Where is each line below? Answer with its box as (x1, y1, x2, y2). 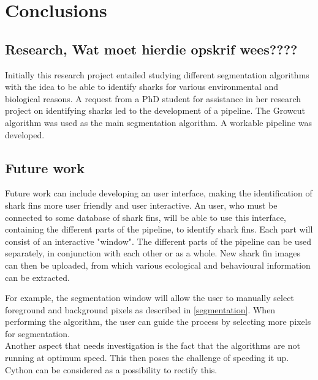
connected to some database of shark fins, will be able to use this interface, (5, 210, 287, 223)
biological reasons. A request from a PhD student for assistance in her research (5, 92, 301, 105)
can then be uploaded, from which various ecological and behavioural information (5, 258, 311, 271)
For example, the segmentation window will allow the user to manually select (5, 291, 294, 304)
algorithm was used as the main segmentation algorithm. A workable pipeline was (5, 116, 312, 129)
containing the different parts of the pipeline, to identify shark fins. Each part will (5, 223, 313, 236)
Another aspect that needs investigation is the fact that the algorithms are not (5, 339, 300, 352)
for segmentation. (5, 327, 70, 340)
